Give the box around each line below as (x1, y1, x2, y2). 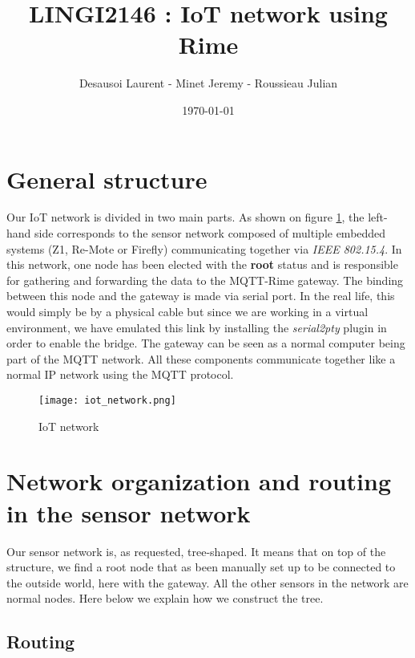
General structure (6, 162, 207, 195)
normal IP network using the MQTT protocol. (6, 366, 234, 383)
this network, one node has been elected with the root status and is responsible (6, 256, 398, 273)
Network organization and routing (6, 465, 391, 498)
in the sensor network (6, 496, 251, 529)
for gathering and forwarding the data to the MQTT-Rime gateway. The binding (6, 271, 404, 288)
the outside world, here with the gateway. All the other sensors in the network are (6, 574, 409, 591)
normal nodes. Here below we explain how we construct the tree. (6, 590, 324, 607)
